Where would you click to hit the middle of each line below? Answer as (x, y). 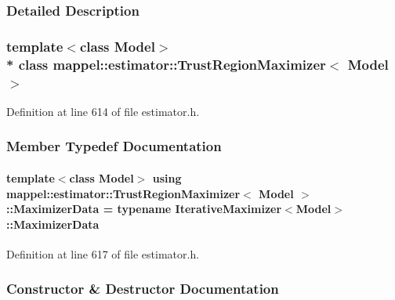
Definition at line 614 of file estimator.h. (103, 111)
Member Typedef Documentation (114, 146)
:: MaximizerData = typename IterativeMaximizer (144, 209)
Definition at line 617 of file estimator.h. (103, 253)
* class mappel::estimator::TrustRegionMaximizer (166, 64)
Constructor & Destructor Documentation (143, 289)
